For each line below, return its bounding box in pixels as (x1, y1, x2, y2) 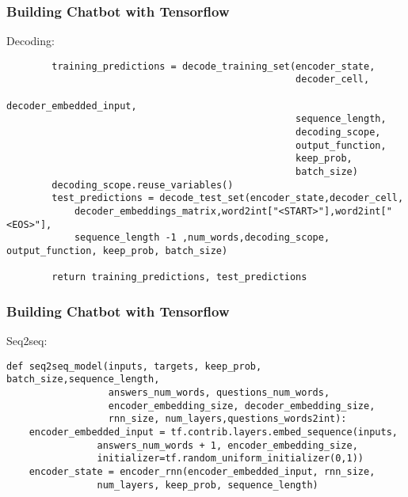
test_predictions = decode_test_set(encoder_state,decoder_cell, (51, 192, 404, 204)
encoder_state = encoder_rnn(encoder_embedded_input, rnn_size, (29, 466, 376, 478)
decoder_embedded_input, (6, 100, 137, 112)
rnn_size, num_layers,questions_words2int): (108, 413, 347, 425)
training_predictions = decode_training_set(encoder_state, (51, 60, 376, 72)
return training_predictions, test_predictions (51, 271, 307, 283)
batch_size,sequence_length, (6, 374, 160, 385)
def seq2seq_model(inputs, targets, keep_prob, (6, 360, 262, 372)
